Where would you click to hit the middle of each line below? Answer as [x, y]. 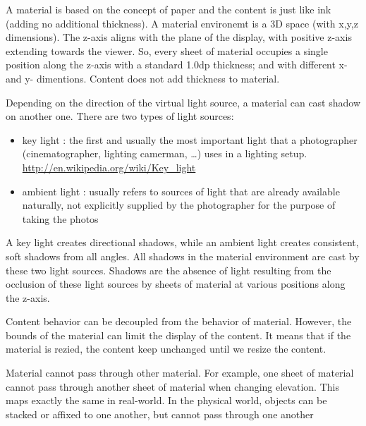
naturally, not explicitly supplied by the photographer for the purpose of [179, 205]
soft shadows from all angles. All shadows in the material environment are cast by [183, 256]
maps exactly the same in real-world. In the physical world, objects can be [166, 400]
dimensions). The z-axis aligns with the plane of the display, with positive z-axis [179, 37]
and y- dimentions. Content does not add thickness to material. [143, 78]
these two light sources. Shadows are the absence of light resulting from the [169, 270]
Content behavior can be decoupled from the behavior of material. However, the [179, 321]
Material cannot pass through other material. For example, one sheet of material [180, 373]
